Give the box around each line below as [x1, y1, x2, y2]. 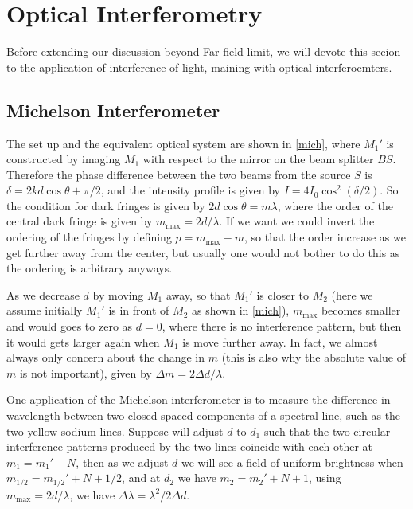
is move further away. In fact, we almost [182, 333, 378, 350]
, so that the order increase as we [244, 229, 406, 245]
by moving [92, 286, 144, 303]
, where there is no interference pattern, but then [162, 318, 402, 335]
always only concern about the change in [6, 349, 205, 366]
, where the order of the [277, 197, 393, 213]
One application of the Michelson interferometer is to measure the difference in [6, 391, 391, 408]
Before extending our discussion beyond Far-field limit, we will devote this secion [6, 43, 401, 60]
